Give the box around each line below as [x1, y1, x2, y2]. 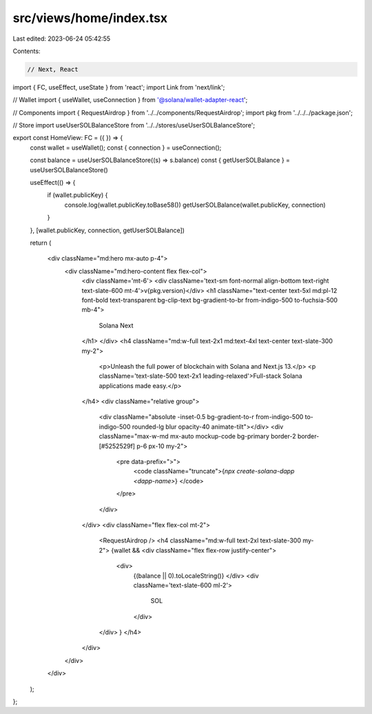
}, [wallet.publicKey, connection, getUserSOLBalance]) [30, 226, 185, 234]
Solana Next [99, 321, 134, 329]
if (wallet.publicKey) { [47, 191, 108, 199]
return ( [30, 238, 52, 247]
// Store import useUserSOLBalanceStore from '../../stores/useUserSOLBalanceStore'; [12, 121, 255, 130]
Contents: [12, 47, 41, 55]
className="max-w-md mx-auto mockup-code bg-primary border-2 [99, 432, 296, 440]
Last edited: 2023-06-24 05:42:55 [12, 34, 111, 43]
